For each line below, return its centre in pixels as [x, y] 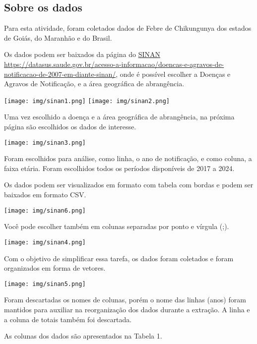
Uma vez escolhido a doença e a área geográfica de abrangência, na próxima [119, 117]
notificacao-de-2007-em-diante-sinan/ [60, 74]
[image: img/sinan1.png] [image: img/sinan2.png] [87, 101]
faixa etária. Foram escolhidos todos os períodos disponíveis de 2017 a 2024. [119, 168]
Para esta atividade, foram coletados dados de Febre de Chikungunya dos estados [128, 28]
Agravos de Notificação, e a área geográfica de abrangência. [94, 84]
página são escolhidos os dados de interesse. [70, 127]
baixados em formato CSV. [45, 195]
